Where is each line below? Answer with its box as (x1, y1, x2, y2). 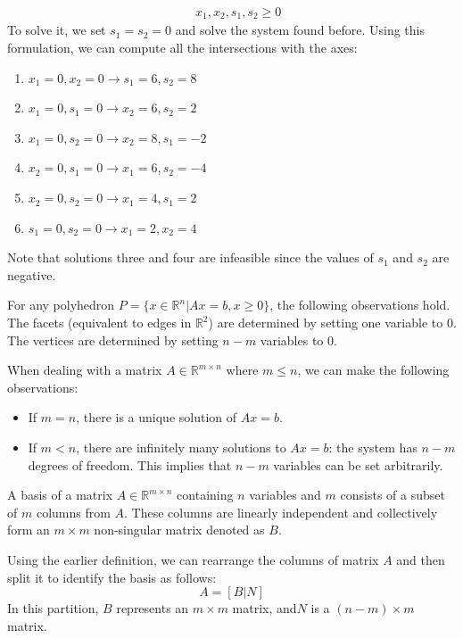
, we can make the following (297, 360, 450, 379)
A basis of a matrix (7, 485, 113, 504)
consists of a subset (340, 485, 445, 504)
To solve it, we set (7, 21, 106, 39)
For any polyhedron (7, 295, 115, 314)
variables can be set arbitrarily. (273, 455, 443, 474)
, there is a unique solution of (76, 408, 237, 427)
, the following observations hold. (269, 295, 451, 314)
